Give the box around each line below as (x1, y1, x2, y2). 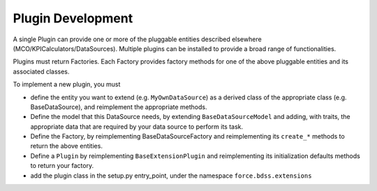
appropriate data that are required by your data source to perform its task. (30, 122, 244, 131)
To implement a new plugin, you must (13, 80, 121, 89)
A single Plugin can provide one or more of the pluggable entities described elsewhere (13, 35, 262, 43)
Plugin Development (13, 10, 133, 26)
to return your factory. (30, 162, 94, 170)
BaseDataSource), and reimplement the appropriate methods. (30, 102, 207, 111)
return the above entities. (30, 142, 103, 150)
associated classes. (13, 67, 70, 76)
